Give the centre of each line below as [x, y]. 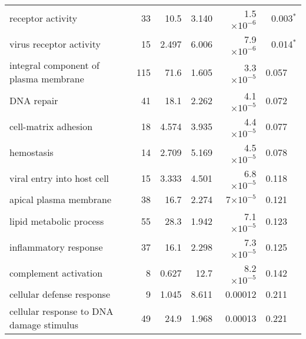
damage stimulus [44, 325]
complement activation [56, 272]
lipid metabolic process [57, 221]
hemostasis [31, 152]
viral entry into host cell [59, 178]
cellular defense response [60, 294]
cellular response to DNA [61, 311]
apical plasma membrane [61, 199]
